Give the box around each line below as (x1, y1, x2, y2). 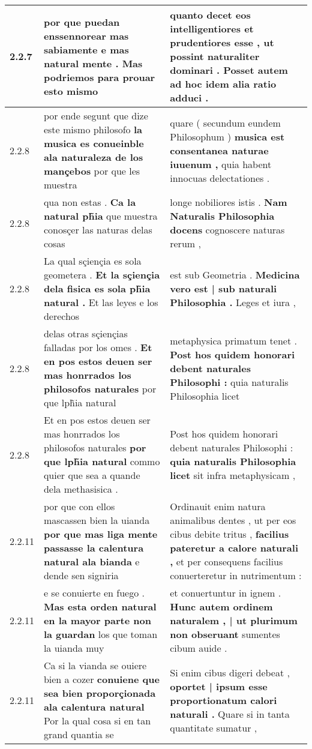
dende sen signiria (43, 568, 119, 582)
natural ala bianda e (43, 555, 140, 568)
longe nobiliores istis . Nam (170, 195, 287, 209)
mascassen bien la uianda (43, 513, 150, 527)
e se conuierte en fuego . (43, 586, 145, 600)
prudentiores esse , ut (170, 35, 274, 49)
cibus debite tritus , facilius (170, 527, 289, 541)
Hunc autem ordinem (170, 600, 273, 613)
